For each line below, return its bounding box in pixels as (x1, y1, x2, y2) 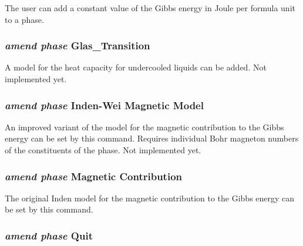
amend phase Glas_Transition (5, 38, 150, 53)
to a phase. (5, 13, 44, 25)
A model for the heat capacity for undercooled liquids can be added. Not (5, 61, 267, 73)
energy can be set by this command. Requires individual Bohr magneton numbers (5, 132, 299, 144)
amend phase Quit (5, 228, 93, 242)
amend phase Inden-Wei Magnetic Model (5, 97, 204, 112)
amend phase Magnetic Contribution (5, 169, 183, 183)
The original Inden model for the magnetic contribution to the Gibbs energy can (5, 191, 295, 204)
